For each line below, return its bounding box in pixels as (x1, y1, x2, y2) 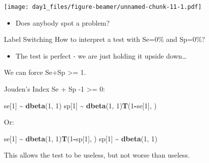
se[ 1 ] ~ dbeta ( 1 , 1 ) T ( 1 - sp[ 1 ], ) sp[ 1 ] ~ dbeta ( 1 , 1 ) (4, 133, 158, 143)
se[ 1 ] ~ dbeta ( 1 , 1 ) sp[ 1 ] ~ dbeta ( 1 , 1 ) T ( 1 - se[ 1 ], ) (4, 100, 157, 110)
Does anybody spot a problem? (15, 17, 110, 28)
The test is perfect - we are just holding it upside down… (15, 50, 187, 61)
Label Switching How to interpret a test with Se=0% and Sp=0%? (4, 34, 205, 44)
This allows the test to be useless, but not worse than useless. (4, 150, 190, 160)
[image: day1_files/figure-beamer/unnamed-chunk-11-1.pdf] (4, 3, 202, 10)
